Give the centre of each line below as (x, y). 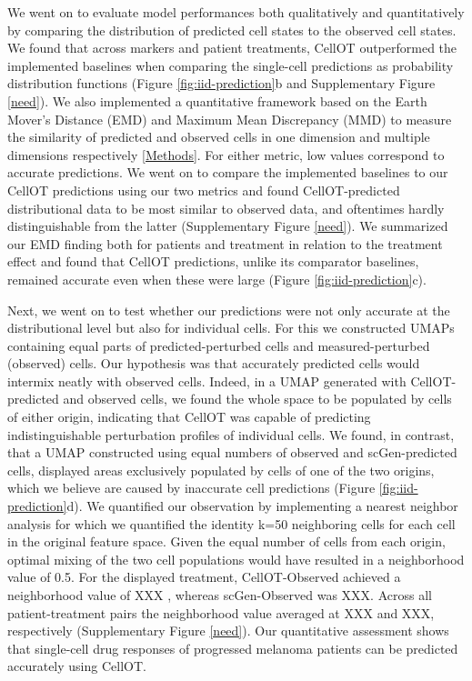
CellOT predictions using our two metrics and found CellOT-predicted (204, 190)
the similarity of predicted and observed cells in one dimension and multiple (219, 137)
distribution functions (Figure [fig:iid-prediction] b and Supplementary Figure (221, 83)
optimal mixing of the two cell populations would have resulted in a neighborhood (236, 559)
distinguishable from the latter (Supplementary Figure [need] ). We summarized (228, 226)
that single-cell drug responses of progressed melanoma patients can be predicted (233, 648)
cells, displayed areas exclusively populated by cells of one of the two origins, (221, 470)
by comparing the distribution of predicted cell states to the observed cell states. (232, 30)
